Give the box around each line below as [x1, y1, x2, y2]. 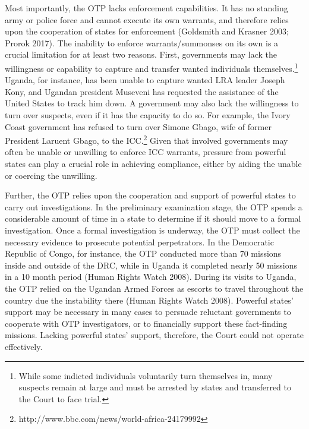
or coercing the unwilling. [5, 169, 97, 181]
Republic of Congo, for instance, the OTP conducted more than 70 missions [5, 247, 282, 260]
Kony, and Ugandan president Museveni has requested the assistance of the [5, 85, 279, 97]
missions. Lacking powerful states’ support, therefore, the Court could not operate [5, 329, 304, 341]
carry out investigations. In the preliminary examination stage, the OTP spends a [5, 200, 302, 213]
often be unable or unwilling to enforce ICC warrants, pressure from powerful [5, 146, 286, 158]
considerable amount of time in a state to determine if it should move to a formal [5, 212, 301, 225]
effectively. [5, 340, 43, 352]
